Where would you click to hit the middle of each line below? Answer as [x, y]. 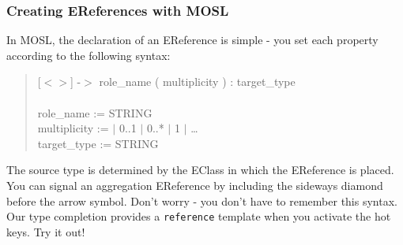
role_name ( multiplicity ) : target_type [197, 82]
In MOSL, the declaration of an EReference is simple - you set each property [192, 40]
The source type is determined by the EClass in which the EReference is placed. [200, 170]
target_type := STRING [98, 143]
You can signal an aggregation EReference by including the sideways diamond [195, 185]
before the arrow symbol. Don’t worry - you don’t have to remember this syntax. [202, 200]
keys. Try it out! [46, 231]
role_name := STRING [95, 112]
